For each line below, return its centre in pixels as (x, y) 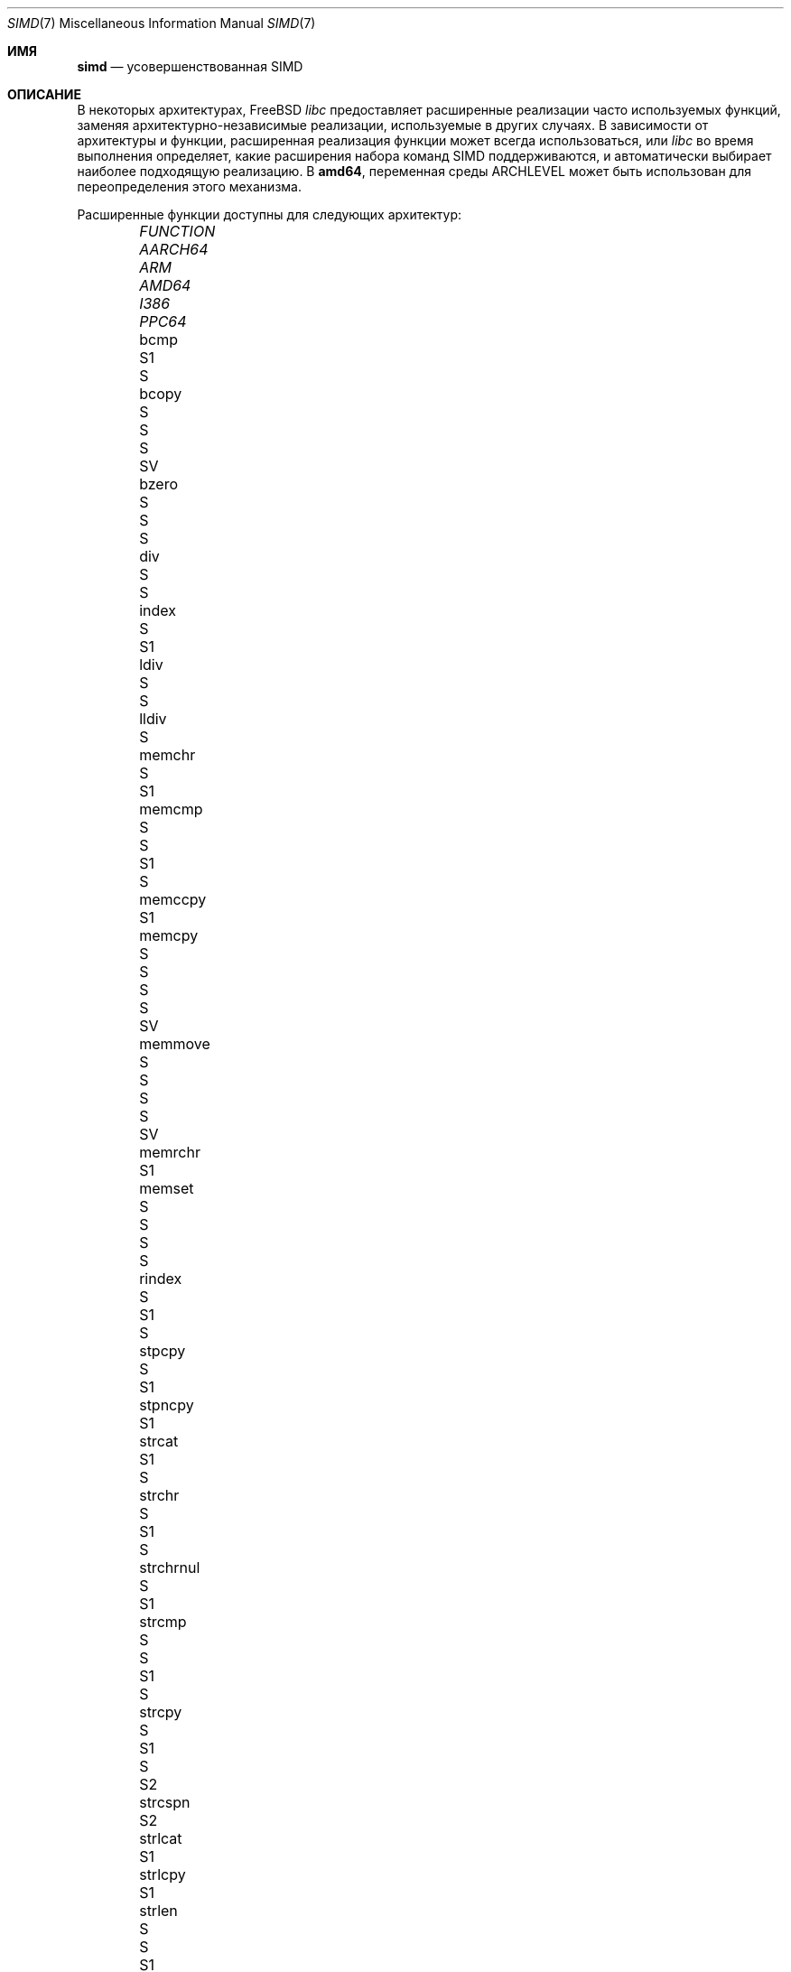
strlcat (161, 1838)
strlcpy (163, 1874)
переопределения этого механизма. (189, 186)
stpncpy (167, 1405)
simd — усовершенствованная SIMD (190, 66)
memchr (168, 755)
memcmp (171, 809)
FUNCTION (177, 231)
